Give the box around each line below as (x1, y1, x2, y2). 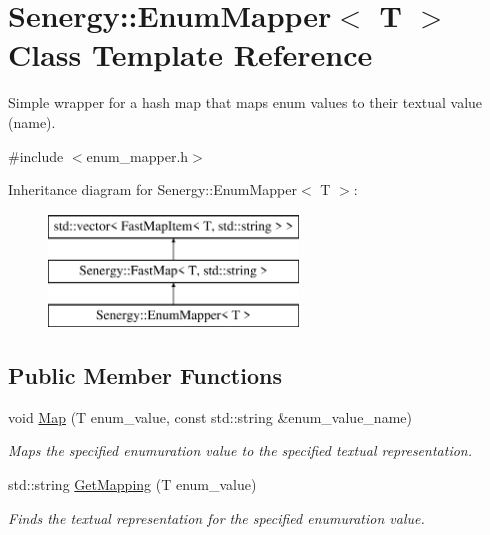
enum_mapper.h (86, 145, 189, 166)
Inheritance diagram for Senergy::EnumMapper (8, 179, 298, 200)
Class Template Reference (8, 34, 373, 75)
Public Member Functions (8, 360, 282, 391)
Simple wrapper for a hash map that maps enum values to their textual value (8, 92, 483, 113)
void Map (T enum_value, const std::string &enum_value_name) (8, 406, 412, 427)
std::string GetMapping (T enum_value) (8, 474, 257, 495)
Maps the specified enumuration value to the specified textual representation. (8, 440, 473, 461)
